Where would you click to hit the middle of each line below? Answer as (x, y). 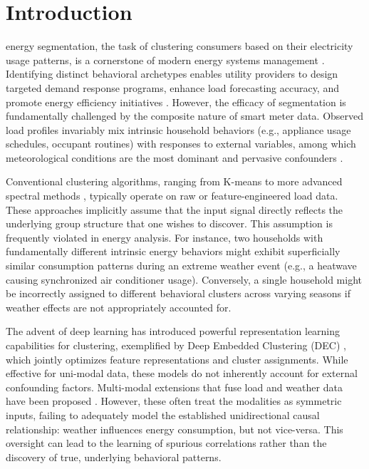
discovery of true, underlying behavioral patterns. (114, 457)
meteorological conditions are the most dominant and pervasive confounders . (175, 157)
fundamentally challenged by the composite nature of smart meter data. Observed (185, 116)
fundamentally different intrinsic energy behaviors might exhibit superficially (173, 251)
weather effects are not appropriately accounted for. (119, 307)
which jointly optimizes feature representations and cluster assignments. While (177, 359)
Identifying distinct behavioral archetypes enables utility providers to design (172, 74)
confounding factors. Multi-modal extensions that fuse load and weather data (174, 387)
